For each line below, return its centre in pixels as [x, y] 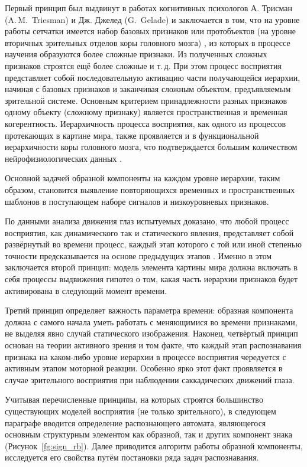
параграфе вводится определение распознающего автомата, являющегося [135, 422]
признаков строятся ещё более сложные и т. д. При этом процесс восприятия [143, 65]
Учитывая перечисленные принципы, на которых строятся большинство [134, 399]
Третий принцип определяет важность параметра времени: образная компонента [149, 310]
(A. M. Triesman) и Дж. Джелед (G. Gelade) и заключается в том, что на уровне [152, 19]
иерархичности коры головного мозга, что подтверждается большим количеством [151, 147]
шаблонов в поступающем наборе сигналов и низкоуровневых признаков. [137, 201]
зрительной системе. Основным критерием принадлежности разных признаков [146, 100]
